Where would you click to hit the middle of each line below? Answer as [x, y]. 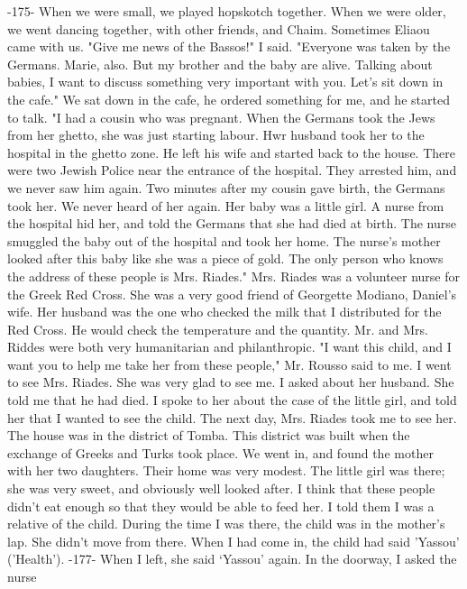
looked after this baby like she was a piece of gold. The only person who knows [225, 258]
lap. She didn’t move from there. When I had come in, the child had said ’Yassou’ [233, 541]
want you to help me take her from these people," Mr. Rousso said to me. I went [229, 364]
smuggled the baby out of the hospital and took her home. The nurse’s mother [224, 240]
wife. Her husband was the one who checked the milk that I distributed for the [224, 312]
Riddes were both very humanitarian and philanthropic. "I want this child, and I [229, 347]
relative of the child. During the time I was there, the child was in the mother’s [226, 524]
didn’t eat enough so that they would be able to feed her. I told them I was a [221, 506]
